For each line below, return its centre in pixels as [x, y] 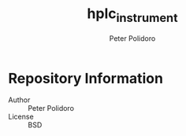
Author [19, 100]
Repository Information [86, 78]
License [21, 117]
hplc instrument [132, 15]
